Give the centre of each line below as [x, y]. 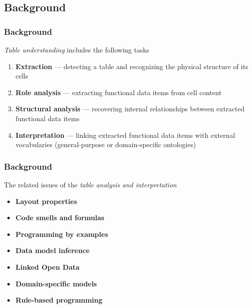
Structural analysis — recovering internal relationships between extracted [130, 109]
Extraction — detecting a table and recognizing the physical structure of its [132, 66]
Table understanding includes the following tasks [77, 50]
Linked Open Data [48, 267]
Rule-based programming [59, 300]
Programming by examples [62, 234]
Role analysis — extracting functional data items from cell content [118, 92]
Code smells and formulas [60, 218]
